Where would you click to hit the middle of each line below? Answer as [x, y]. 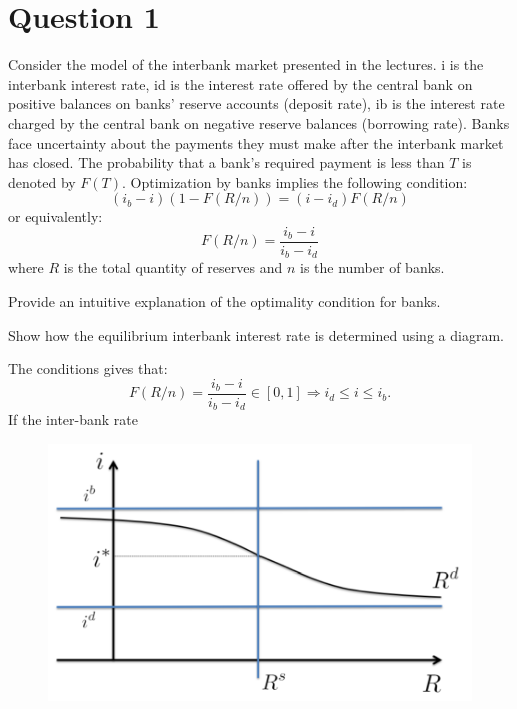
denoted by [42, 181]
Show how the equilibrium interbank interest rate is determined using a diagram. [256, 334]
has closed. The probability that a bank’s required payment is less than [226, 162]
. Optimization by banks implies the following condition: [295, 181]
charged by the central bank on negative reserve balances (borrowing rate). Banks [259, 122]
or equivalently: [55, 216]
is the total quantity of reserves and [173, 267]
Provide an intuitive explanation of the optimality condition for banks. [224, 300]
